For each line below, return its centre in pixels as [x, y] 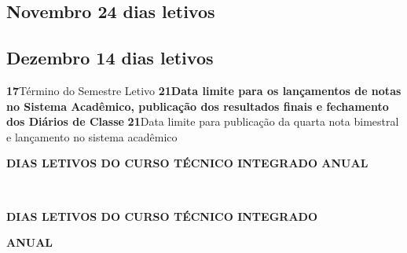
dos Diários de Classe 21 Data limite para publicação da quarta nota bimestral [203, 121]
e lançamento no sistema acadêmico [92, 136]
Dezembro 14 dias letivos [110, 58]
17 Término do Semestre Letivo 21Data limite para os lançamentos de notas [204, 90]
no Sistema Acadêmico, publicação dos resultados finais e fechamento [198, 106]
